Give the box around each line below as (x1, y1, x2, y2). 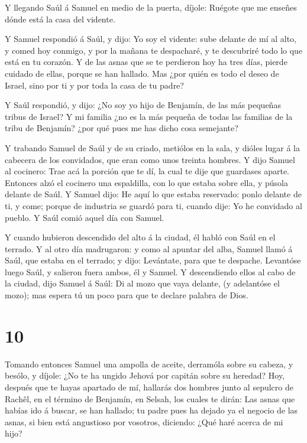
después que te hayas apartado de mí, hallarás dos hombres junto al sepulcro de (5, 380, 293, 393)
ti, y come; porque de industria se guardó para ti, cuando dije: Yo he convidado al (5, 199, 302, 211)
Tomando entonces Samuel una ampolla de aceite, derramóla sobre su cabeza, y (5, 357, 293, 370)
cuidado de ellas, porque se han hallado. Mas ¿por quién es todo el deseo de (5, 67, 279, 79)
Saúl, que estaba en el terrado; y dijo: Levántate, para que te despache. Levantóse (5, 254, 301, 266)
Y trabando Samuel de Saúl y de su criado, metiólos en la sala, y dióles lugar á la (5, 141, 300, 154)
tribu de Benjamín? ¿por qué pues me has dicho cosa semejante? (5, 122, 238, 134)
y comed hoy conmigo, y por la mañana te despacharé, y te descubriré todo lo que (5, 44, 303, 56)
